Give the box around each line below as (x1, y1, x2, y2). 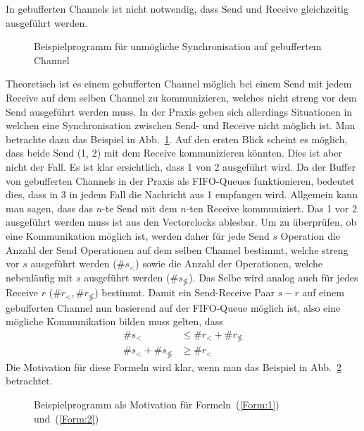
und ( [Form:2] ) (34, 411, 99, 425)
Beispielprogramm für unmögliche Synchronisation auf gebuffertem (34, 39, 322, 54)
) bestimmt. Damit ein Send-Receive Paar (94, 285, 275, 300)
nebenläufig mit (6, 269, 73, 284)
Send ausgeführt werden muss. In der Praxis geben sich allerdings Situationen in (6, 104, 353, 119)
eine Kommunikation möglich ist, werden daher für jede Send (6, 228, 270, 243)
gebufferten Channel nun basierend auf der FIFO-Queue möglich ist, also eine (6, 300, 341, 315)
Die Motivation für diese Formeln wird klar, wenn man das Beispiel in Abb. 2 (6, 359, 341, 374)
